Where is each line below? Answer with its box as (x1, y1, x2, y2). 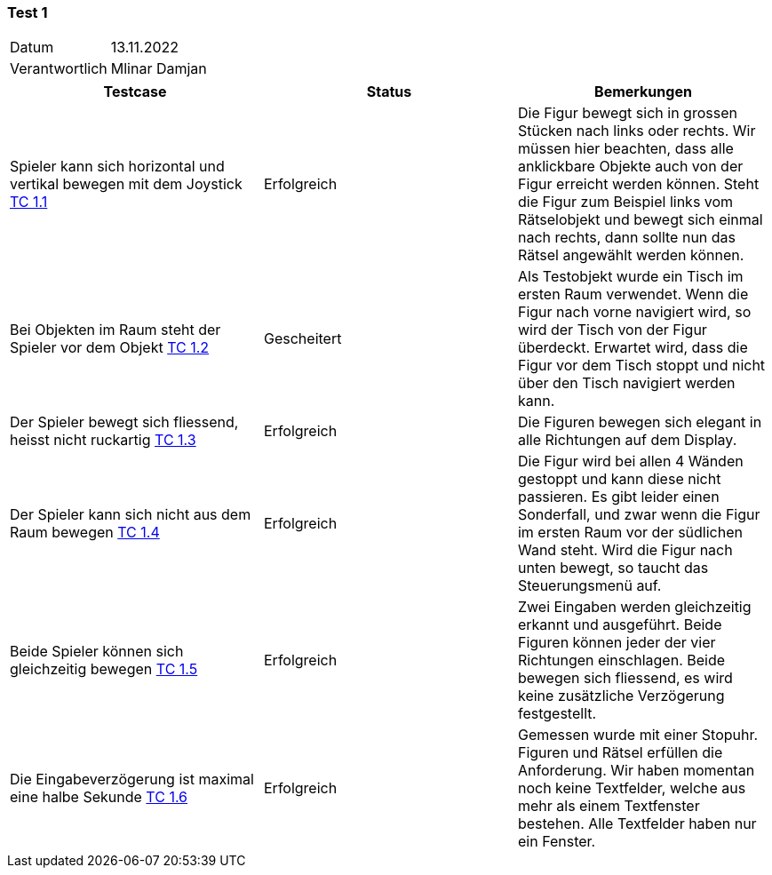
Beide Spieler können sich (10, 642, 184, 661)
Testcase (103, 83, 167, 101)
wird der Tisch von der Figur (517, 321, 707, 339)
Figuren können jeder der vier (517, 633, 716, 652)
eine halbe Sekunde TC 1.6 (10, 788, 188, 807)
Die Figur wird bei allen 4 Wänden (517, 452, 744, 471)
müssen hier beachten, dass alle (517, 139, 734, 158)
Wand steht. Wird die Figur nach (517, 541, 733, 560)
